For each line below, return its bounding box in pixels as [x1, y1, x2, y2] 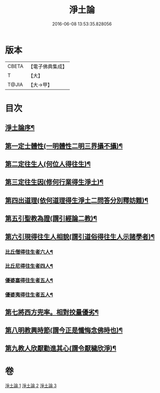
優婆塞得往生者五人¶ [5, 277, 54, 284]
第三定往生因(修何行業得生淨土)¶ [5, 178, 104, 186]
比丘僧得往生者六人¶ [5, 248, 54, 255]
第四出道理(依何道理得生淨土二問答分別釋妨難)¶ [5, 196, 149, 204]
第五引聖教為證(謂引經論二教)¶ [5, 215, 98, 223]
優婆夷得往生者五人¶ [5, 291, 54, 298]
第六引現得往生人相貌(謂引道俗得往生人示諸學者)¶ [5, 233, 155, 241]
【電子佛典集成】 [28, 63, 67, 70]
